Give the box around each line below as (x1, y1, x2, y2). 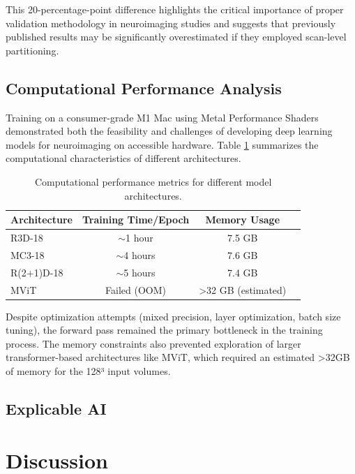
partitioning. (6, 43, 59, 57)
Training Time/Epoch (82, 212, 190, 227)
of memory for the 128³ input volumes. (6, 363, 171, 378)
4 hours (123, 247, 156, 262)
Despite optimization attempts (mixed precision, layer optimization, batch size (6, 309, 341, 323)
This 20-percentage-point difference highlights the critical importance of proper (6, 2, 344, 16)
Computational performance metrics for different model (34, 174, 272, 188)
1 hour (126, 230, 153, 244)
